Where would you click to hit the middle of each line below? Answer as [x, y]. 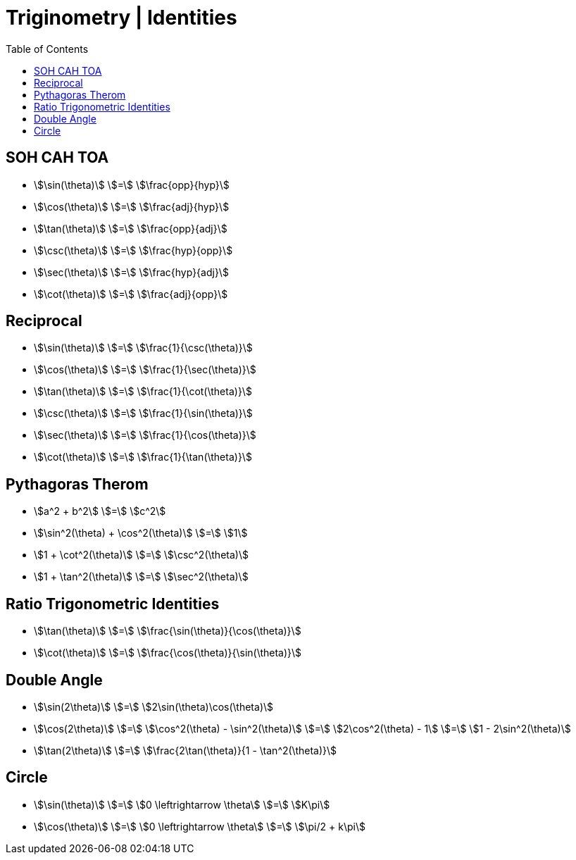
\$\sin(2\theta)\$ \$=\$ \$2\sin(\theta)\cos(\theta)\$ [154, 706]
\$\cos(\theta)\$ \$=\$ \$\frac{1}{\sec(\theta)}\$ [145, 370]
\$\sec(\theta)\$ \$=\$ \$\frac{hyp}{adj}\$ [131, 272]
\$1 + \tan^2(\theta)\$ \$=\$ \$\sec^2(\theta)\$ [141, 577]
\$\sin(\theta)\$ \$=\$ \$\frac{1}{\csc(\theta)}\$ [143, 348]
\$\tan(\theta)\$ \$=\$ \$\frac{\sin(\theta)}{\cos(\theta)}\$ [168, 631]
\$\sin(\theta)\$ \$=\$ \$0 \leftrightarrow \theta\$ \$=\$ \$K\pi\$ [182, 804]
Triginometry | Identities [121, 18]
